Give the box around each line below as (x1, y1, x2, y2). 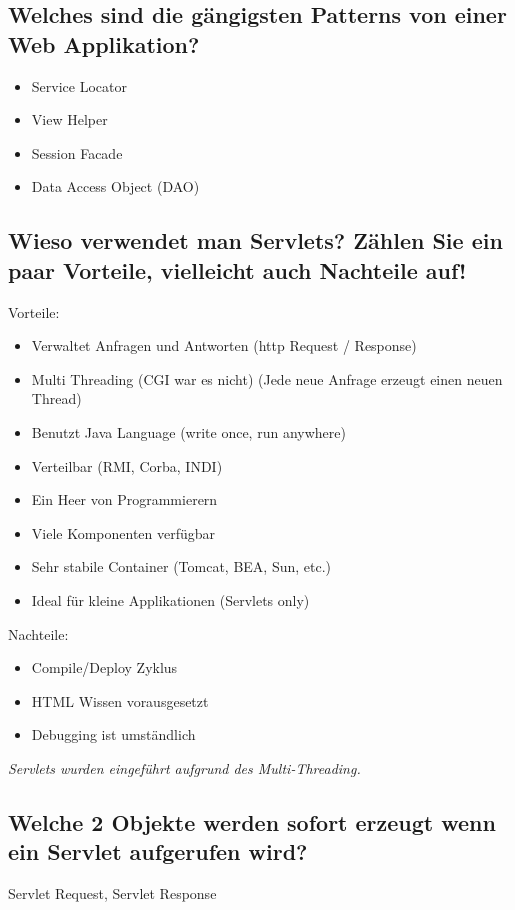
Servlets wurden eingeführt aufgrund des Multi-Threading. (8, 757, 361, 778)
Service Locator (31, 75, 127, 96)
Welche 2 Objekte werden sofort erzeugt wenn (8, 806, 496, 837)
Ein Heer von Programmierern (31, 489, 218, 510)
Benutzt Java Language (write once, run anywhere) (31, 421, 346, 442)
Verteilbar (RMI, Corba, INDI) (31, 455, 223, 476)
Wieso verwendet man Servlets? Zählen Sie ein (8, 225, 503, 256)
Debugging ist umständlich (31, 724, 196, 745)
